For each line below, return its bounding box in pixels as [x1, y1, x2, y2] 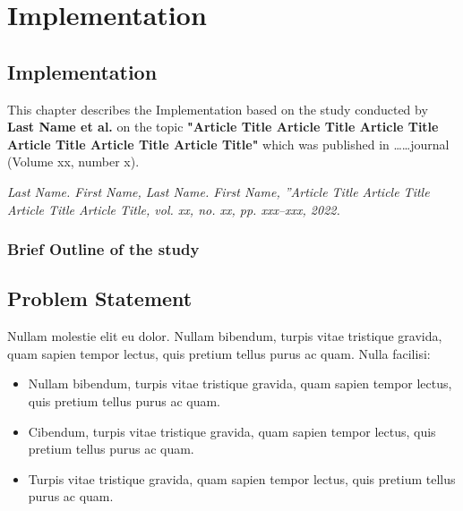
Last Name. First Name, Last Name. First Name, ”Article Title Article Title [7, 182, 430, 200]
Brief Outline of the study [7, 238, 200, 260]
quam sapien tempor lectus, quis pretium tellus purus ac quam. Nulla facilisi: [7, 344, 431, 362]
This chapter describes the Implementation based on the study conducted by [7, 99, 428, 118]
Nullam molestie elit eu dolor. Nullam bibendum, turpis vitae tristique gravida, [7, 327, 442, 345]
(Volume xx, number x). [7, 152, 140, 171]
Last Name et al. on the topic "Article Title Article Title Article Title [7, 117, 439, 136]
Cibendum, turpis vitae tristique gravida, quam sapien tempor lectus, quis [28, 422, 436, 440]
